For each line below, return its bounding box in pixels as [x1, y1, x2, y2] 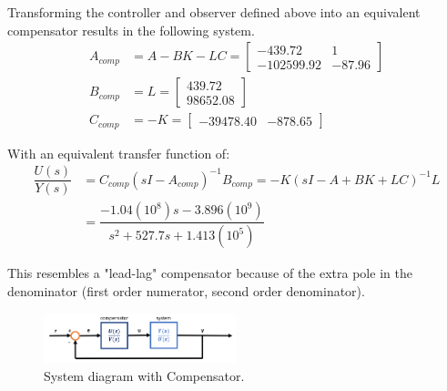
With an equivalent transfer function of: [7, 143, 230, 162]
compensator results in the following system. [7, 20, 255, 39]
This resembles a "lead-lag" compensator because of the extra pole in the [7, 263, 412, 283]
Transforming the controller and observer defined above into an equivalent [7, 3, 421, 21]
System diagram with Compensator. [44, 365, 245, 385]
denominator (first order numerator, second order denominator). [7, 281, 365, 300]
